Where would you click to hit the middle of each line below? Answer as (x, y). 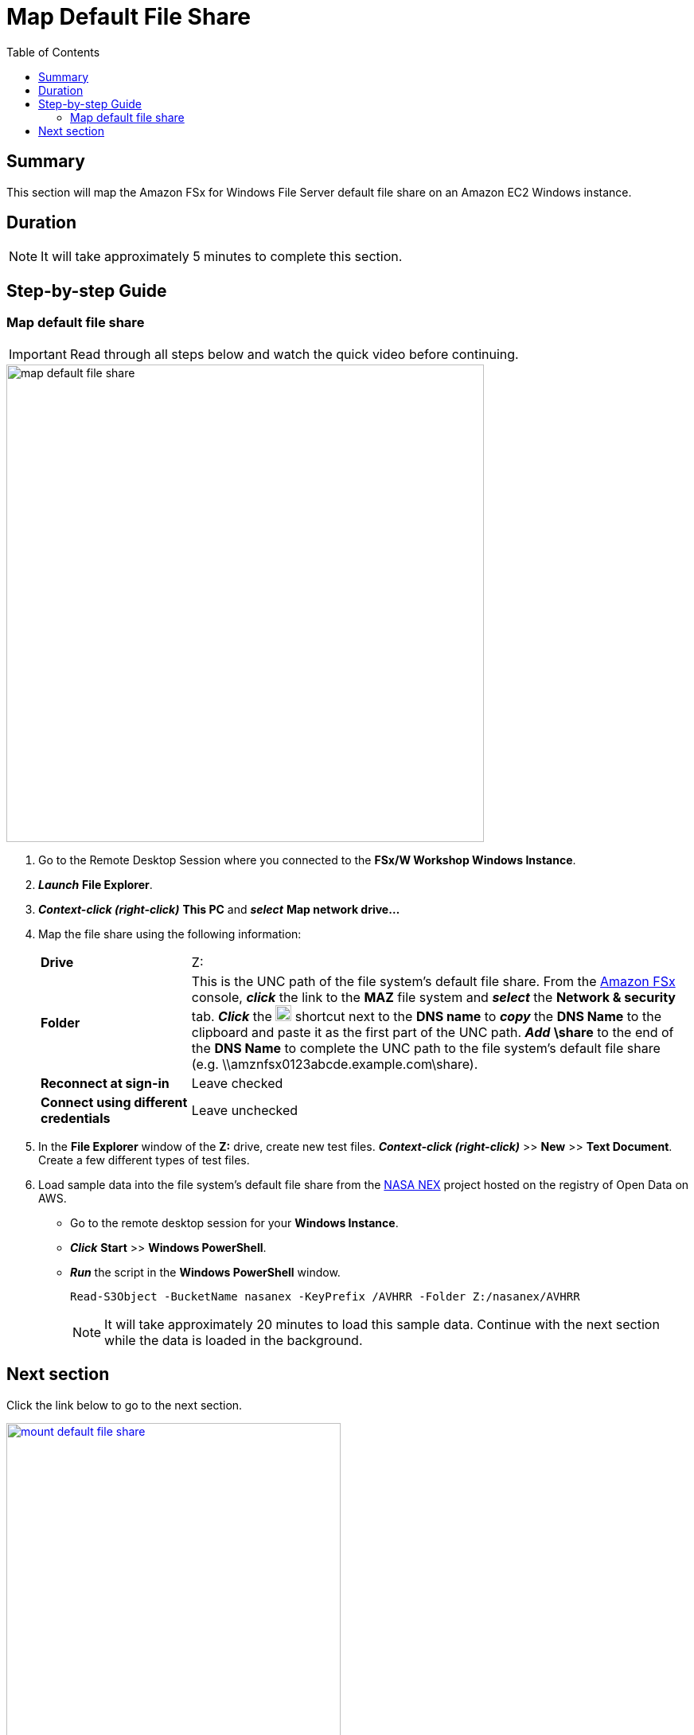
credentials (76, 1118)
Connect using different (114, 1102)
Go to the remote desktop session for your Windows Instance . (234, 1222)
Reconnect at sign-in (105, 1083)
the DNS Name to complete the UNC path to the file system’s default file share (426, 1048)
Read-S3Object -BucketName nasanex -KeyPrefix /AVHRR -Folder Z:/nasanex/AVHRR (325, 1296)
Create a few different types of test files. (144, 1160)
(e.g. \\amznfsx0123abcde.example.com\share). (335, 1064)
